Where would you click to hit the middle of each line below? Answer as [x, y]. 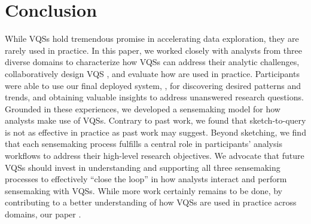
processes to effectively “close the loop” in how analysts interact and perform [146, 179]
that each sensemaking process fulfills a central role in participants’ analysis [144, 144]
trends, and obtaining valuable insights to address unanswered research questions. [154, 97]
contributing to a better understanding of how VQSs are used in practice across [151, 202]
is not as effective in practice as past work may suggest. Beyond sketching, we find [155, 132]
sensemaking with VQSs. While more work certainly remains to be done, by [144, 190]
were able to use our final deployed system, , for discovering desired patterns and [153, 85]
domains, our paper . [43, 214]
